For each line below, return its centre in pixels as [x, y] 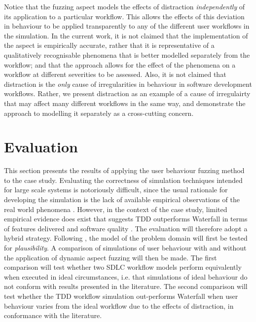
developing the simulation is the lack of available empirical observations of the [122, 199]
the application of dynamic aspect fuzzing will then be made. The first [110, 257]
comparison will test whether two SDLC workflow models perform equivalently [123, 267]
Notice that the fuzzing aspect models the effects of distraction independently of [125, 6]
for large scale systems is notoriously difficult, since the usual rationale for [116, 190]
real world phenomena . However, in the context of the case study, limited [116, 209]
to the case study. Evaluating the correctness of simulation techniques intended [123, 180]
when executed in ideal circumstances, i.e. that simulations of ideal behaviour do [126, 276]
